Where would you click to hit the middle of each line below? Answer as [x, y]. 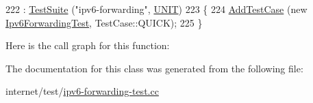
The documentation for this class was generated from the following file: [154, 68]
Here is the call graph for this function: [88, 45]
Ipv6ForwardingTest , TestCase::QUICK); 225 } [104, 22]
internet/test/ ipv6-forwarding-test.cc [82, 91]
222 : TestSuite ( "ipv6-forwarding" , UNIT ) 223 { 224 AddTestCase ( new [156, 9]
